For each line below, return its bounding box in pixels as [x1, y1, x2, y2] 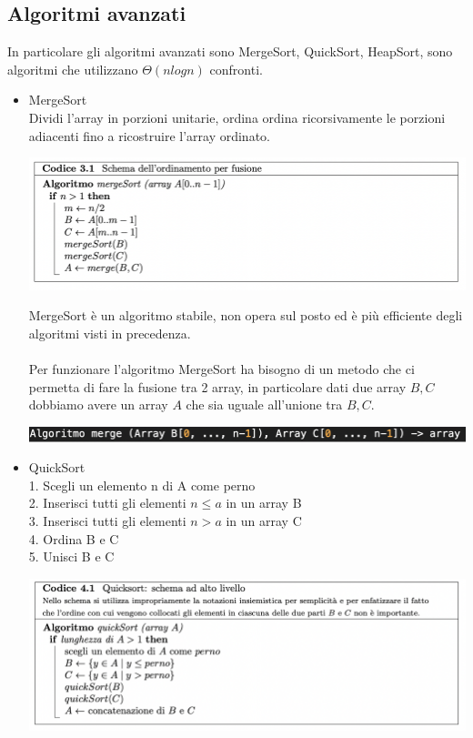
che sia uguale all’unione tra [186, 395, 343, 414]
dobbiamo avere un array [28, 395, 168, 414]
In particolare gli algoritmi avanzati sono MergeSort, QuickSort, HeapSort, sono [7, 42, 453, 61]
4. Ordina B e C [28, 529, 119, 548]
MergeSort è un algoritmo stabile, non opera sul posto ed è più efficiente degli [28, 306, 463, 325]
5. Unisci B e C [28, 547, 115, 566]
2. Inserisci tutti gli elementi [28, 493, 186, 512]
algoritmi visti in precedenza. [28, 323, 191, 342]
